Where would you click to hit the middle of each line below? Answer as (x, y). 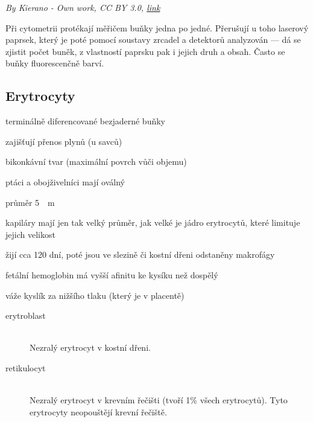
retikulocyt (26, 367)
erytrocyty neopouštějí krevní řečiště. (98, 411)
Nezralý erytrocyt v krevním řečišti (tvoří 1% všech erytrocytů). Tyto (159, 400)
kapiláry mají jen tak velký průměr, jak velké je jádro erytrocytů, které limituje (153, 222)
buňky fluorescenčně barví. (55, 63)
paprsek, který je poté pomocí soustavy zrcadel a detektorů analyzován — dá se (153, 40)
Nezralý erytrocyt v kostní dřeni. (90, 347)
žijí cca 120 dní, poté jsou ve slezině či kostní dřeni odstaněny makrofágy (140, 254)
